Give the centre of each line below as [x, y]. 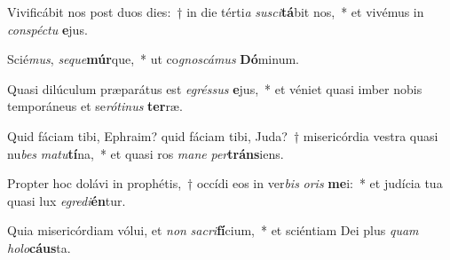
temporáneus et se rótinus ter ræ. [95, 106]
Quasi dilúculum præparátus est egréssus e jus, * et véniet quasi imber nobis [215, 88]
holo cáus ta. [39, 247]
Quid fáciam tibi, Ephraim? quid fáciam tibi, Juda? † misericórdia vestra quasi [223, 135]
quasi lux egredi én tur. [67, 200]
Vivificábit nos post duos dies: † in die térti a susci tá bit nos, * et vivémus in [216, 12]
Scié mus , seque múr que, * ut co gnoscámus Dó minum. [153, 59]
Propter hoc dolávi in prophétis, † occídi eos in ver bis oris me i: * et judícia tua [225, 183]
